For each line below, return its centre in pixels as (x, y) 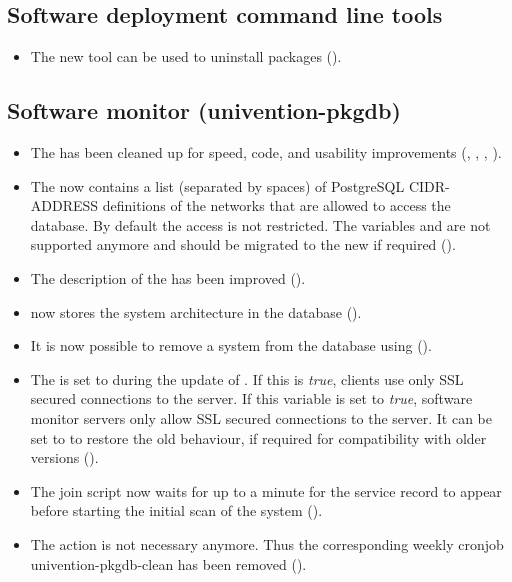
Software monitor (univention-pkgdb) (204, 110)
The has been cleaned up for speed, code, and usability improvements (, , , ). (266, 152)
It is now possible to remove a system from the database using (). (231, 345)
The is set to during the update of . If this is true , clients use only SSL (247, 378)
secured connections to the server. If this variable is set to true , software (251, 398)
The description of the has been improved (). (168, 277)
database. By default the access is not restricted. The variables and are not (260, 224)
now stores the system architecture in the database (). (196, 311)
